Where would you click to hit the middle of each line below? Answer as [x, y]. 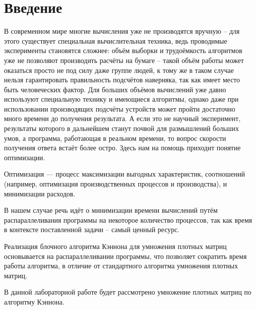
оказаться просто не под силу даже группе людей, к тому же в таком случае [119, 70]
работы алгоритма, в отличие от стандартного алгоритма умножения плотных [121, 266]
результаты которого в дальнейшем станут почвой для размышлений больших [122, 128]
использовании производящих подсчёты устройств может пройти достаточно [120, 108]
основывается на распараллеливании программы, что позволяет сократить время [126, 256]
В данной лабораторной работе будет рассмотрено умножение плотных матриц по [128, 292]
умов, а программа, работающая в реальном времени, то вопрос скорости [115, 138]
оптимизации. [25, 157]
